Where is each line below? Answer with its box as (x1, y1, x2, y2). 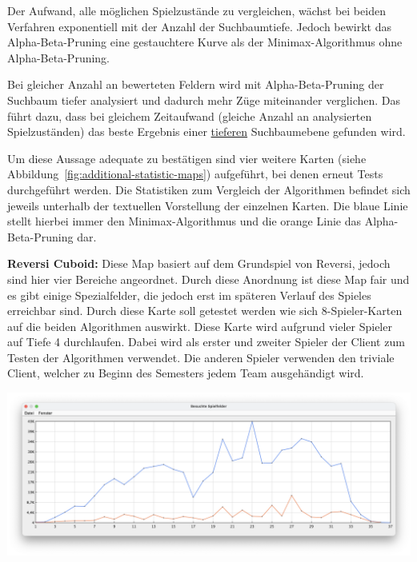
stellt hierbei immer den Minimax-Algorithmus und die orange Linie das (7, 213, 361, 229)
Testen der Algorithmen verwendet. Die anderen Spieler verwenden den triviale (7, 349, 395, 365)
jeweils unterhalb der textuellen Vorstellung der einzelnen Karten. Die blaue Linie (7, 197, 408, 213)
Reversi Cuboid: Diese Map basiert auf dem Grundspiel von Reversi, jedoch (7, 255, 391, 272)
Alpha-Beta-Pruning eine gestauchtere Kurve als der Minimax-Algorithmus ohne (7, 34, 403, 50)
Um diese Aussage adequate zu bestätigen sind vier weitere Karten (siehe (7, 149, 367, 166)
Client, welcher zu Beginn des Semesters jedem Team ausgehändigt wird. (7, 365, 364, 381)
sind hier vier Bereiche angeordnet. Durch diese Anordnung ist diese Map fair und (7, 270, 410, 287)
